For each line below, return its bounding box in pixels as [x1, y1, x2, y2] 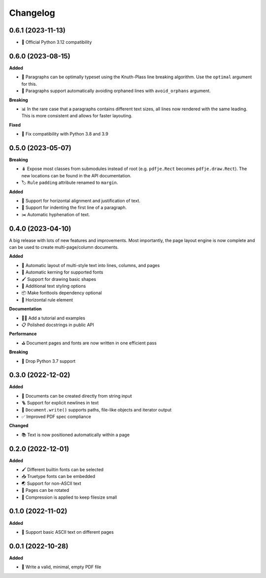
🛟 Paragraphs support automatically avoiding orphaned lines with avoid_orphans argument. [21, 88, 211, 94]
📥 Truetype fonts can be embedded [21, 474, 96, 479]
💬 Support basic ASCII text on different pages [21, 529, 114, 535]
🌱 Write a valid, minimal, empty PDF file [21, 564, 101, 570]
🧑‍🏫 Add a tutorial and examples [21, 315, 86, 321]
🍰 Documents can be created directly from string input [21, 393, 133, 399]
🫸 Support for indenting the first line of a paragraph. [21, 204, 127, 210]
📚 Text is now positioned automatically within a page [21, 432, 130, 438]
